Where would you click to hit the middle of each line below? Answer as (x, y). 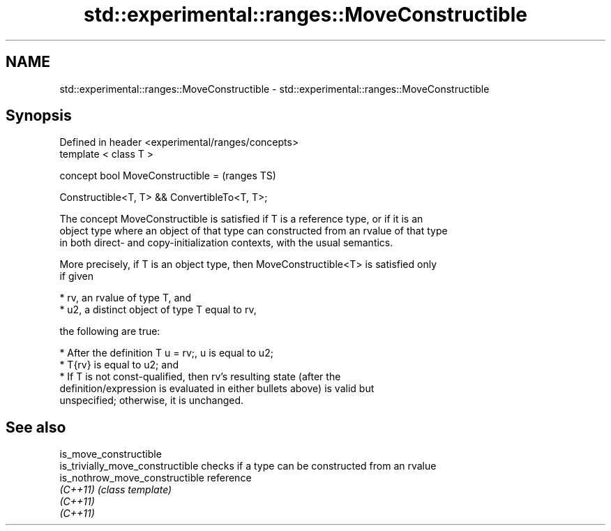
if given (76, 276)
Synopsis (39, 116)
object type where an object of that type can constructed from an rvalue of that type (254, 231)
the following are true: (110, 331)
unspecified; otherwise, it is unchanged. (152, 401)
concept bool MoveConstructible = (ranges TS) (168, 176)
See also (36, 427)
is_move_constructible (111, 454)
